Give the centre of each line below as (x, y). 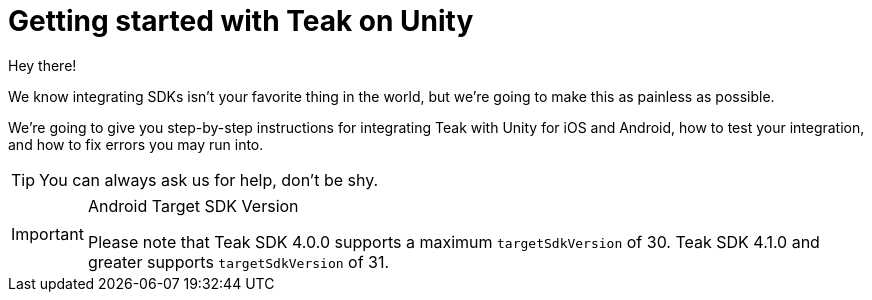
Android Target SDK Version (193, 205)
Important (47, 233)
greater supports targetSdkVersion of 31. (238, 261)
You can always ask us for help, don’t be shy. (209, 179)
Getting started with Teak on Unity (241, 21)
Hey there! (42, 65)
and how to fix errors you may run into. (136, 144)
